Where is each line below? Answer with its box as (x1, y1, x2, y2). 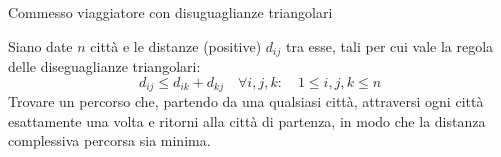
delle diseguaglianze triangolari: (8, 56, 201, 77)
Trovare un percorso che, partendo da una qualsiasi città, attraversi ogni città (8, 91, 484, 112)
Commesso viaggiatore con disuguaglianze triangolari (8, 2, 333, 22)
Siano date (8, 35, 73, 56)
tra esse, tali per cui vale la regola (285, 35, 494, 56)
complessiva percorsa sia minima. (8, 130, 211, 151)
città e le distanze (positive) (90, 35, 262, 56)
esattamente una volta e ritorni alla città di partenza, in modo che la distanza (8, 110, 486, 131)
